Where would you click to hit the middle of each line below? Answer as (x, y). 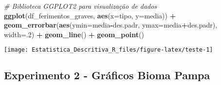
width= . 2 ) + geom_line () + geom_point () (74, 34)
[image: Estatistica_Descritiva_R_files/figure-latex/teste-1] (109, 50)
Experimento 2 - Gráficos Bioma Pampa (107, 75)
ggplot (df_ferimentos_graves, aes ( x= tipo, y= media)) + (90, 15)
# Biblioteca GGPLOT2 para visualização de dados (81, 6)
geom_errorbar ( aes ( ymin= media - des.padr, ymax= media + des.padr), (111, 25)
